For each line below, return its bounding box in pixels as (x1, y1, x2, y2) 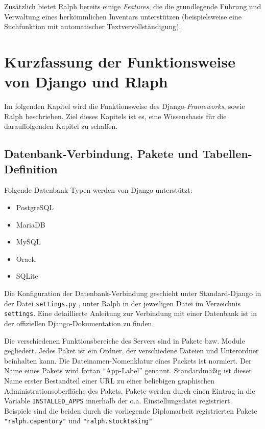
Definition (4, 161, 58, 176)
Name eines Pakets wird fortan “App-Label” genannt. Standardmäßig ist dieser (4, 365, 252, 376)
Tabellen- (202, 146, 252, 162)
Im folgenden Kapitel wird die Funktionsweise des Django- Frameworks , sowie (4, 101, 245, 111)
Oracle (16, 253, 37, 264)
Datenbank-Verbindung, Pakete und (4, 146, 199, 162)
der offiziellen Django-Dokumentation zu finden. (4, 318, 154, 328)
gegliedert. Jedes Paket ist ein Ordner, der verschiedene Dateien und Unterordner (4, 345, 259, 356)
